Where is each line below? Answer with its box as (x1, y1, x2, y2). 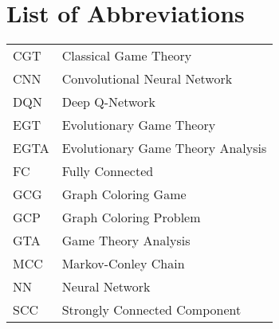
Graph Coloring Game (61, 185, 187, 204)
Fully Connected (61, 162, 154, 181)
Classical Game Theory (61, 46, 192, 65)
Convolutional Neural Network (61, 69, 233, 88)
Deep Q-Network (61, 92, 155, 112)
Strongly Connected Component (61, 300, 242, 319)
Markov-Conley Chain (61, 254, 185, 273)
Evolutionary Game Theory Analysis (61, 139, 267, 158)
